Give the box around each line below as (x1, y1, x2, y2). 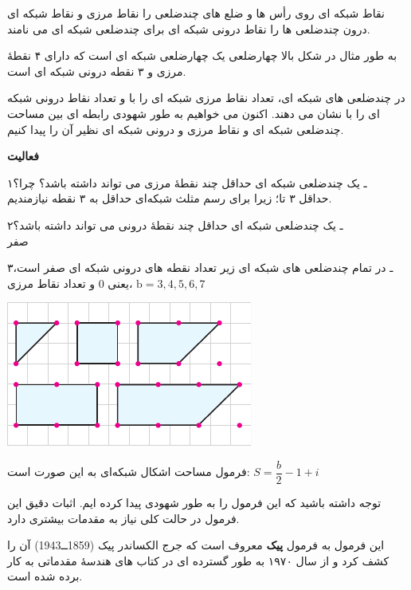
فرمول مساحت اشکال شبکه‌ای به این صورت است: (7, 463, 250, 480)
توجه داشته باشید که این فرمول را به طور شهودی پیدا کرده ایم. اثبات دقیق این (7, 494, 382, 510)
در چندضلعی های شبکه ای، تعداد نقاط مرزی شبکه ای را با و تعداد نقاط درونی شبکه (7, 89, 405, 106)
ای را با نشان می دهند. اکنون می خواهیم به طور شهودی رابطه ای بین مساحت (7, 104, 380, 121)
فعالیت (7, 147, 39, 164)
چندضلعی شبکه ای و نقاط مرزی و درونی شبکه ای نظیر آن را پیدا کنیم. (7, 120, 344, 137)
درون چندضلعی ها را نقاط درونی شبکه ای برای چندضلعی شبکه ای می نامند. (7, 20, 370, 37)
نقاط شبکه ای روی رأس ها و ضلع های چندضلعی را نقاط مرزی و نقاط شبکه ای (7, 5, 385, 21)
